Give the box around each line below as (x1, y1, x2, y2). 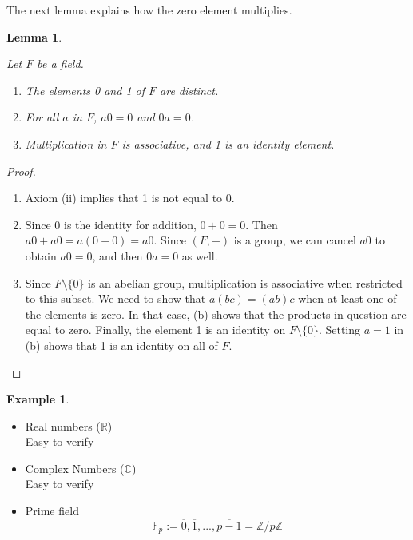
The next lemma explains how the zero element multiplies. (6, 2, 292, 18)
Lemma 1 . (6, 28, 62, 45)
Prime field (25, 502, 79, 519)
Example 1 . (6, 391, 69, 407)
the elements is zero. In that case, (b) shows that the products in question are (25, 305, 407, 322)
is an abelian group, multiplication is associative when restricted (88, 274, 403, 291)
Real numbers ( (25, 417, 101, 434)
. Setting (318, 321, 361, 338)
